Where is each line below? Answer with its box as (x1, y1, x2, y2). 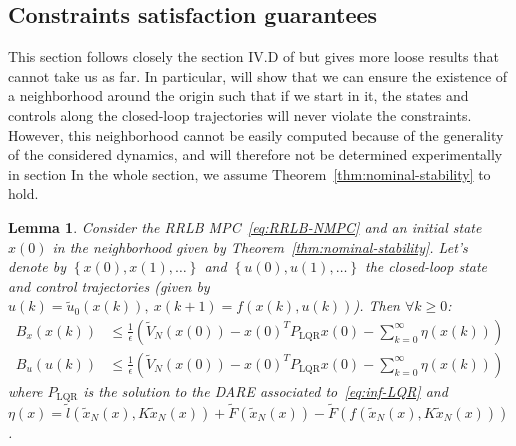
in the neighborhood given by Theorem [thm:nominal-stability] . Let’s (52, 236, 468, 257)
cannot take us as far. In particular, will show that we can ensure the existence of (8, 65, 508, 86)
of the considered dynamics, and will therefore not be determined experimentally (8, 144, 503, 165)
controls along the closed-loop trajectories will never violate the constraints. (8, 104, 472, 125)
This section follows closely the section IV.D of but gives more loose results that (8, 46, 499, 67)
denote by (8, 256, 66, 277)
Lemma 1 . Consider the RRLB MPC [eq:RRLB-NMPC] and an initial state (8, 216, 482, 237)
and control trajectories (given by (8, 275, 210, 296)
